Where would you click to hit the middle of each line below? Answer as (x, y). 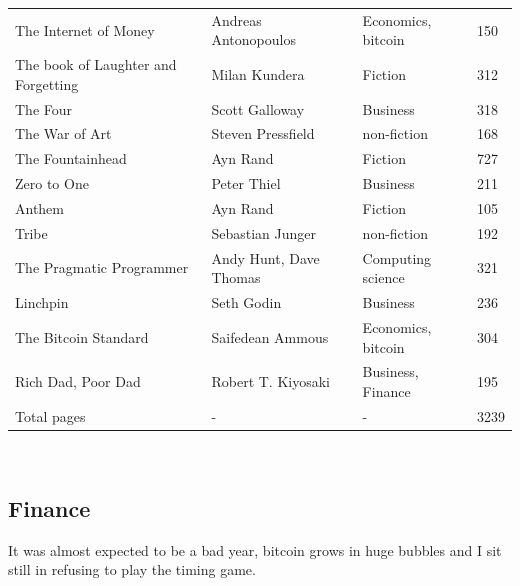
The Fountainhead (71, 158)
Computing (397, 257)
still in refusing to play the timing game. (132, 569)
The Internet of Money (85, 29)
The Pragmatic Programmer (102, 267)
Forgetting (47, 83)
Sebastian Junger (264, 232)
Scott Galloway (258, 108)
